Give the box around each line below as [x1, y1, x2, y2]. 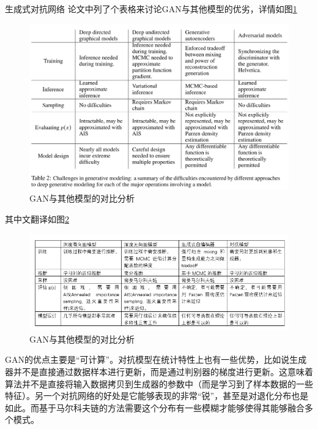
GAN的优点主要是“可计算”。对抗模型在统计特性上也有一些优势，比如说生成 [5, 353, 307, 366]
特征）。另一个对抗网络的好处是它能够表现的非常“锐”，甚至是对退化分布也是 [5, 389, 309, 402]
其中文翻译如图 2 [5, 212, 69, 225]
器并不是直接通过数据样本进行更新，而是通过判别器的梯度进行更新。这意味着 [5, 365, 313, 378]
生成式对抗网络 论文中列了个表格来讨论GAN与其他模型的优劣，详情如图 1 [5, 2, 297, 15]
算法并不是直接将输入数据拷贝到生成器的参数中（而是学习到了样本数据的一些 [5, 377, 313, 390]
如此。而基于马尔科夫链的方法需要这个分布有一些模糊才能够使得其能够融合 [5, 401, 305, 414]
